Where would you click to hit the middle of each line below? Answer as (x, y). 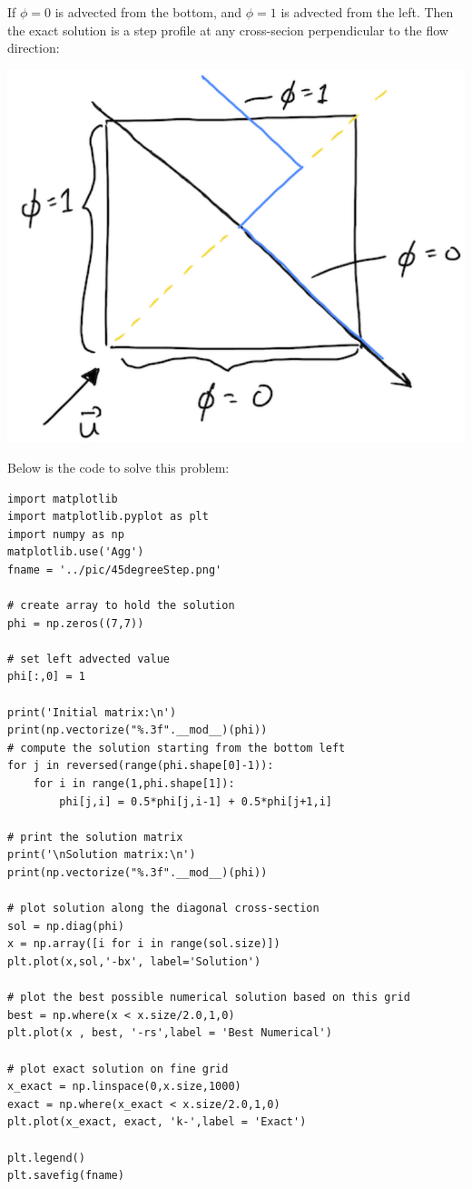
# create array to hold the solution (121, 606)
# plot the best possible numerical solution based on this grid (209, 998)
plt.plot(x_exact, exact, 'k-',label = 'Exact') (157, 1122)
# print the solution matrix (95, 837)
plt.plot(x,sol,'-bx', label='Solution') (134, 961)
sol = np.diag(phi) (66, 926)
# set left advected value (88, 659)
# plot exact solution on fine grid (118, 1069)
